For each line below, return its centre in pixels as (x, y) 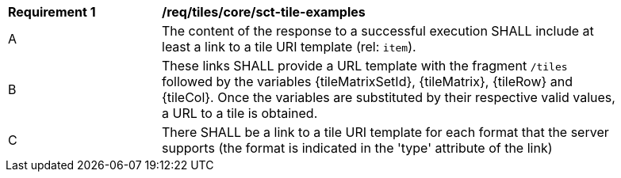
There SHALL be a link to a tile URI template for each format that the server (385, 132)
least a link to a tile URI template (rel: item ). (289, 47)
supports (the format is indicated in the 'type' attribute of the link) (357, 148)
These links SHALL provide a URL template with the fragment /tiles (365, 66)
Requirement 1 (52, 12)
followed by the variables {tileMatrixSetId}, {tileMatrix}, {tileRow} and (368, 81)
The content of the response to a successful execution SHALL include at (378, 31)
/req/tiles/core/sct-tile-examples (264, 12)
